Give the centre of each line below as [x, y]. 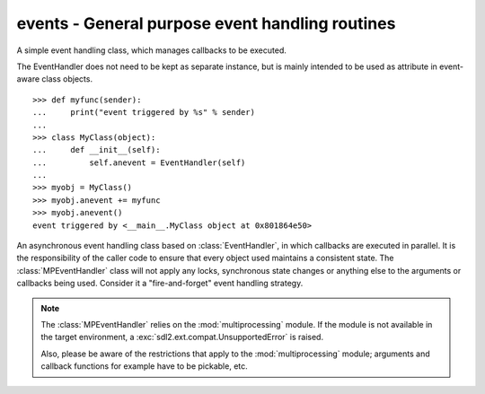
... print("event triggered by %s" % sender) [144, 113]
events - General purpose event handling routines [206, 23]
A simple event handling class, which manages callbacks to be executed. [151, 50]
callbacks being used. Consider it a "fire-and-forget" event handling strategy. [160, 284]
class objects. [67, 79]
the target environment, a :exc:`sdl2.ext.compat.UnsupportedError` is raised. [182, 337]
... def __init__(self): [97, 150]
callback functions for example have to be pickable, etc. [145, 366]
